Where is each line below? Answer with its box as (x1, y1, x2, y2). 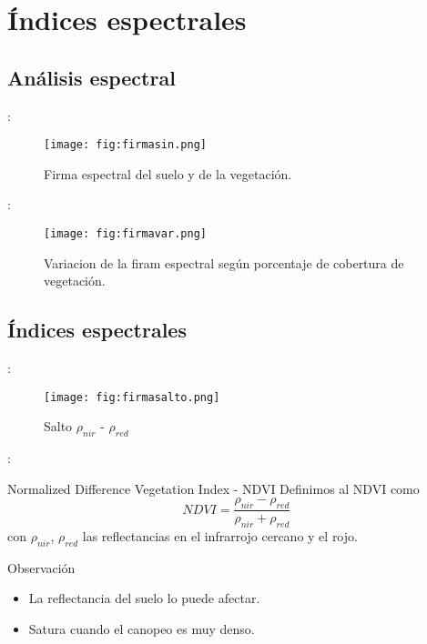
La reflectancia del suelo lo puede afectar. (28, 589, 260, 608)
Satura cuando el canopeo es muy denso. (28, 619, 255, 638)
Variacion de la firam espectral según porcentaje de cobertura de (44, 253, 404, 272)
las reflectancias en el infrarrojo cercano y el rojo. (82, 526, 358, 545)
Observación (7, 558, 76, 577)
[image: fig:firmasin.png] (44, 138, 207, 152)
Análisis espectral (7, 63, 176, 91)
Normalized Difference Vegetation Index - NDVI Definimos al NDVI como (7, 478, 420, 498)
